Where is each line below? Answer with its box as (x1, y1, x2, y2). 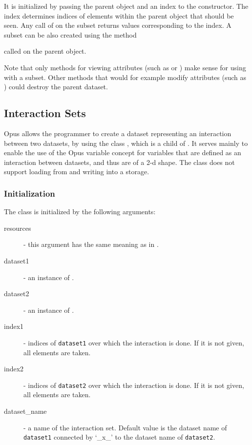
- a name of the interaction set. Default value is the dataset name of (23, 422, 227, 432)
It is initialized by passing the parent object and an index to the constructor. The (4, 1, 249, 11)
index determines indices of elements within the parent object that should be (4, 10, 234, 20)
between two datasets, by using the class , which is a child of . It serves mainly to (4, 138, 248, 148)
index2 (4, 364, 24, 374)
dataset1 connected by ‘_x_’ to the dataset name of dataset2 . (23, 432, 215, 442)
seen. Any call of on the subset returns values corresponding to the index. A (4, 20, 231, 30)
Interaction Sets (4, 105, 86, 121)
